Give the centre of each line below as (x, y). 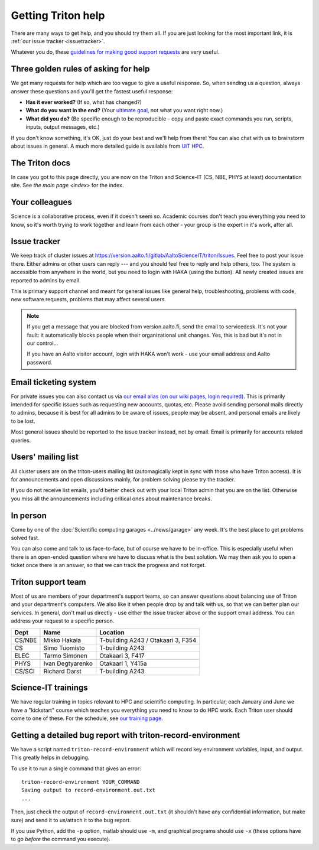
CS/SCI (25, 671)
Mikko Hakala (62, 640)
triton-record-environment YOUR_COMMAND (81, 782)
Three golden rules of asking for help (80, 69)
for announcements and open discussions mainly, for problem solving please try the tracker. (123, 479)
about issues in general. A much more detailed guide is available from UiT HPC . (108, 146)
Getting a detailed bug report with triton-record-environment (126, 735)
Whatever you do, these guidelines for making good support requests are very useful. (115, 52)
